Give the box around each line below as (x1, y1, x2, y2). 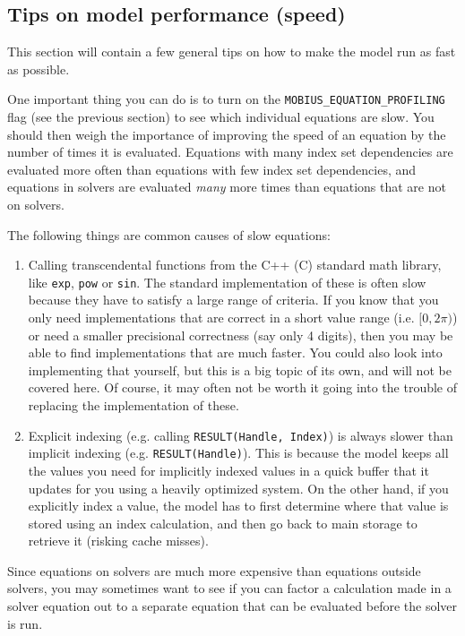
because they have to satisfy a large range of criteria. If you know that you (28, 290, 439, 309)
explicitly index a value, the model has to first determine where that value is (28, 496, 449, 515)
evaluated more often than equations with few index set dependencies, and (7, 159, 417, 178)
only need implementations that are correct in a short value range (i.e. (28, 308, 415, 327)
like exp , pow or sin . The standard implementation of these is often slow (28, 272, 426, 291)
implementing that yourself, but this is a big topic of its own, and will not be (28, 360, 452, 379)
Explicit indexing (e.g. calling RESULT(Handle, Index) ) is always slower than (28, 425, 453, 444)
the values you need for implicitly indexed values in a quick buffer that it (28, 460, 429, 479)
